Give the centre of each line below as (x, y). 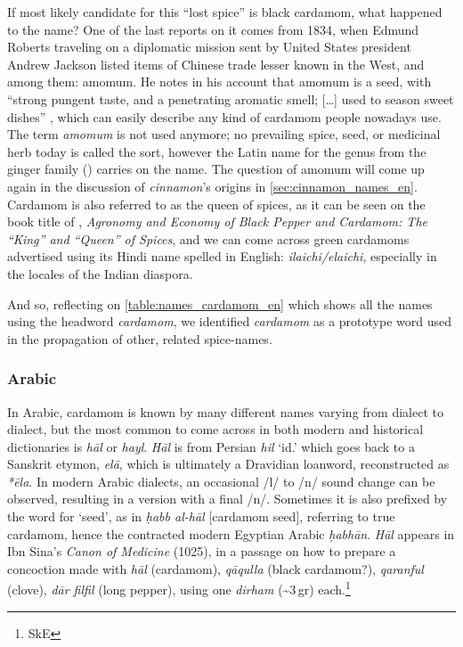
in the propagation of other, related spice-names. (140, 338)
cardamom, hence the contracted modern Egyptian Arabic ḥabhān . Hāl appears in (231, 533)
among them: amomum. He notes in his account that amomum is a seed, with (219, 82)
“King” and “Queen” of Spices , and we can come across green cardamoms (208, 238)
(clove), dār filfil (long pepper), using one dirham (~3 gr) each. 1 (179, 588)
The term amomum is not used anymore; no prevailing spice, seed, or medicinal (224, 134)
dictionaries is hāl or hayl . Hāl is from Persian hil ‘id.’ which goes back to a (211, 446)
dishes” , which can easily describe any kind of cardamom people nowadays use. (224, 116)
